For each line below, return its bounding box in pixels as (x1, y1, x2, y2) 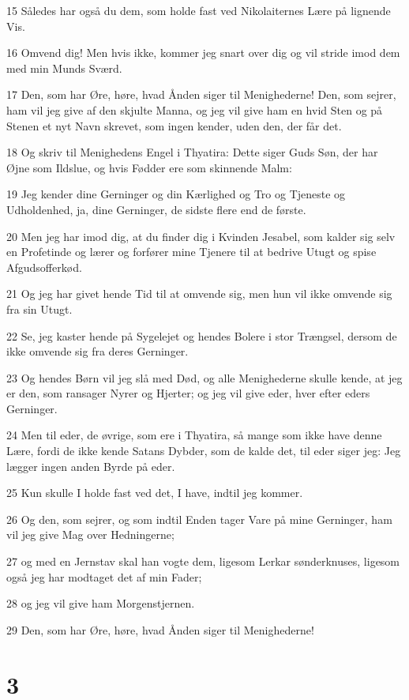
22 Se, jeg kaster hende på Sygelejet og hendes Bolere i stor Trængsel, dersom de (6, 327, 397, 344)
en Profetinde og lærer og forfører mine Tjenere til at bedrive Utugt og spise (6, 243, 377, 260)
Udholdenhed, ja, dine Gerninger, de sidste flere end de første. (6, 201, 306, 217)
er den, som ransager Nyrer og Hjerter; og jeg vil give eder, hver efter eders (6, 385, 370, 401)
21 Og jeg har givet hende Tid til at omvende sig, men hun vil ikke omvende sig (6, 285, 392, 302)
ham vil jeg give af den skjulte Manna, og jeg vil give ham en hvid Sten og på (6, 101, 383, 118)
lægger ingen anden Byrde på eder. (6, 457, 175, 474)
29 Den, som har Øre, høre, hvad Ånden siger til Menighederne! (6, 621, 314, 638)
